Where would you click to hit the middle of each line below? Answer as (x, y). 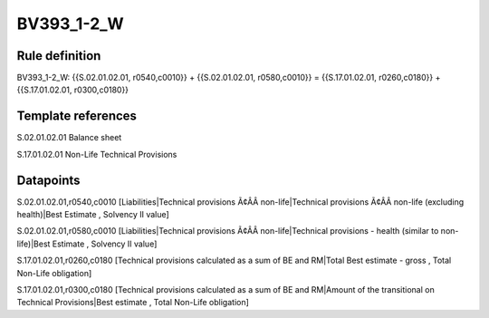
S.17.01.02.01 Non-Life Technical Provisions (97, 154)
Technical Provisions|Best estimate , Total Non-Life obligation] (133, 303)
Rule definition (59, 56)
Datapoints (48, 180)
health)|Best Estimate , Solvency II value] (93, 215)
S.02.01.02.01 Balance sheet (69, 138)
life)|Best (34, 244)
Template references (77, 116)
